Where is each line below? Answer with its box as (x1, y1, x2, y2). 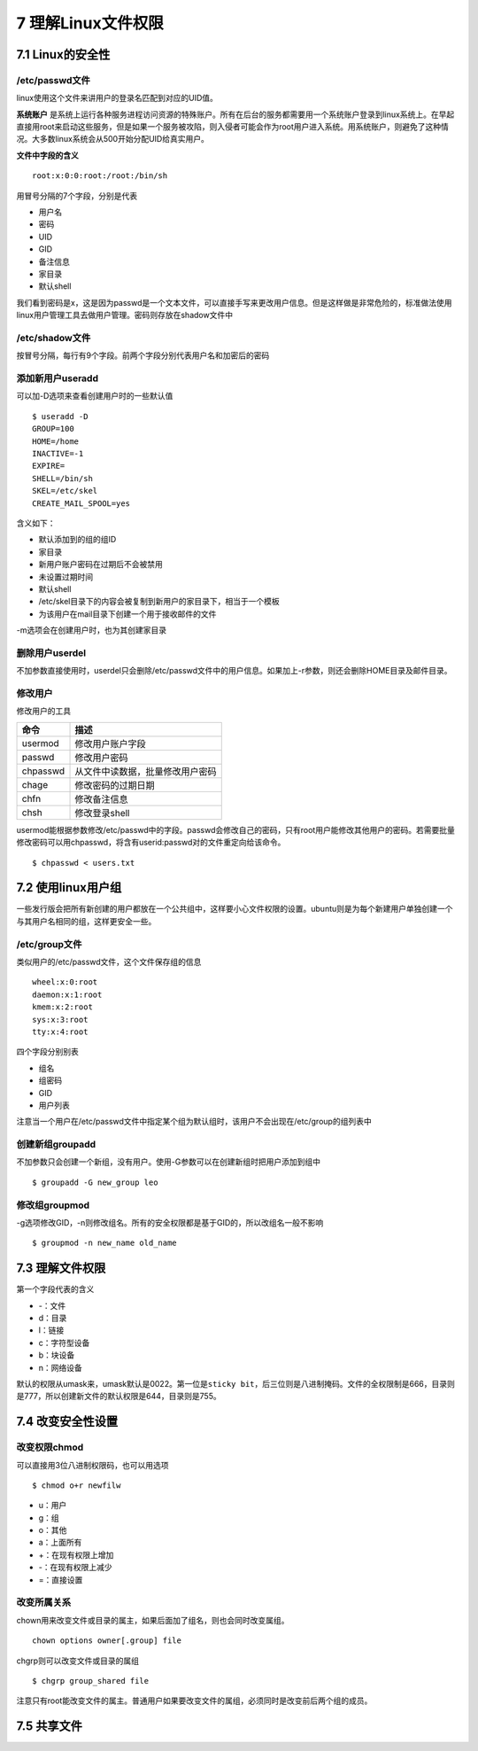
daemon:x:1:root (32, 989, 103, 1000)
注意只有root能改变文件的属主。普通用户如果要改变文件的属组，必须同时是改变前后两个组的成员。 (16, 1695, 373, 1706)
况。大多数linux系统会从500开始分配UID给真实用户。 (16, 134, 210, 144)
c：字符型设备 (38, 1337, 90, 1348)
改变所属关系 (16, 1596, 72, 1608)
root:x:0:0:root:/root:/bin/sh (32, 171, 168, 181)
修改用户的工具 (16, 705, 71, 717)
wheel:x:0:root (32, 977, 98, 987)
